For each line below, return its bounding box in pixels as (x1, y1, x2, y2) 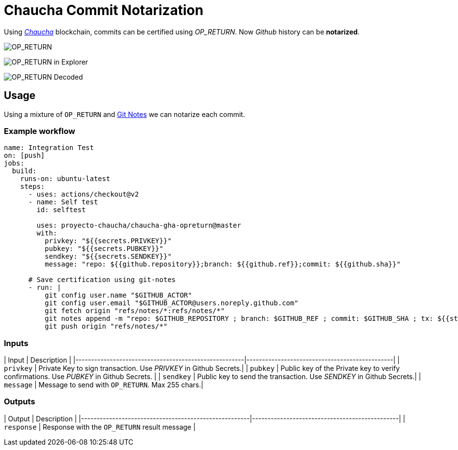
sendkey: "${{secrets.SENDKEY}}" (45, 252, 172, 261)
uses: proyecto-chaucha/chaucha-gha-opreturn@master (36, 221, 241, 230)
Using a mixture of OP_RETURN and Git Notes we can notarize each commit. (4, 110, 245, 118)
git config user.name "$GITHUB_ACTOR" (45, 291, 192, 300)
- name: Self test (28, 198, 98, 206)
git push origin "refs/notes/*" (45, 322, 168, 331)
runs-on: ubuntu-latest (20, 175, 111, 183)
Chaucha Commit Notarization (4, 2, 204, 18)
